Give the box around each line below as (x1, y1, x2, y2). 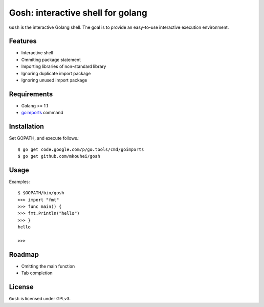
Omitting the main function (21, 263, 75, 269)
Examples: (9, 179, 30, 184)
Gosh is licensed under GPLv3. (9, 296, 71, 302)
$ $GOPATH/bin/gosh (18, 190, 65, 196)
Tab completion (21, 270, 53, 276)
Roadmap (9, 250, 39, 259)
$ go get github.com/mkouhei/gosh (18, 154, 100, 159)
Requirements (9, 90, 53, 98)
